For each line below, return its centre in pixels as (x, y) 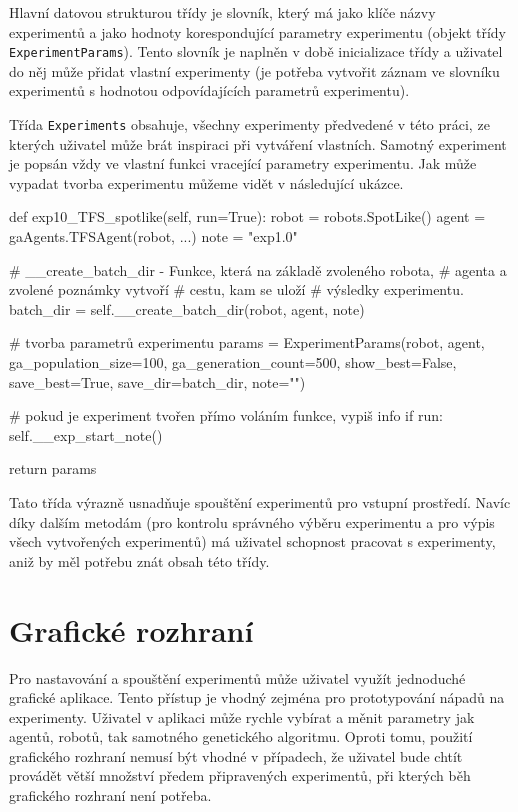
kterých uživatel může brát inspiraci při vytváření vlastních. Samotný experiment (258, 143)
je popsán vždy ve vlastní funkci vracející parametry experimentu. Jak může (243, 163)
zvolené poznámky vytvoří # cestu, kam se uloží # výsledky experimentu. (236, 289)
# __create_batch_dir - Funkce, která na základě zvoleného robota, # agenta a (258, 269)
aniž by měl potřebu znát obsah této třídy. (139, 560)
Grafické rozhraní (131, 629)
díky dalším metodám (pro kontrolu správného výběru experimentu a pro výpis (252, 521)
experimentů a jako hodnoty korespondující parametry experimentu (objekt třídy (257, 31)
